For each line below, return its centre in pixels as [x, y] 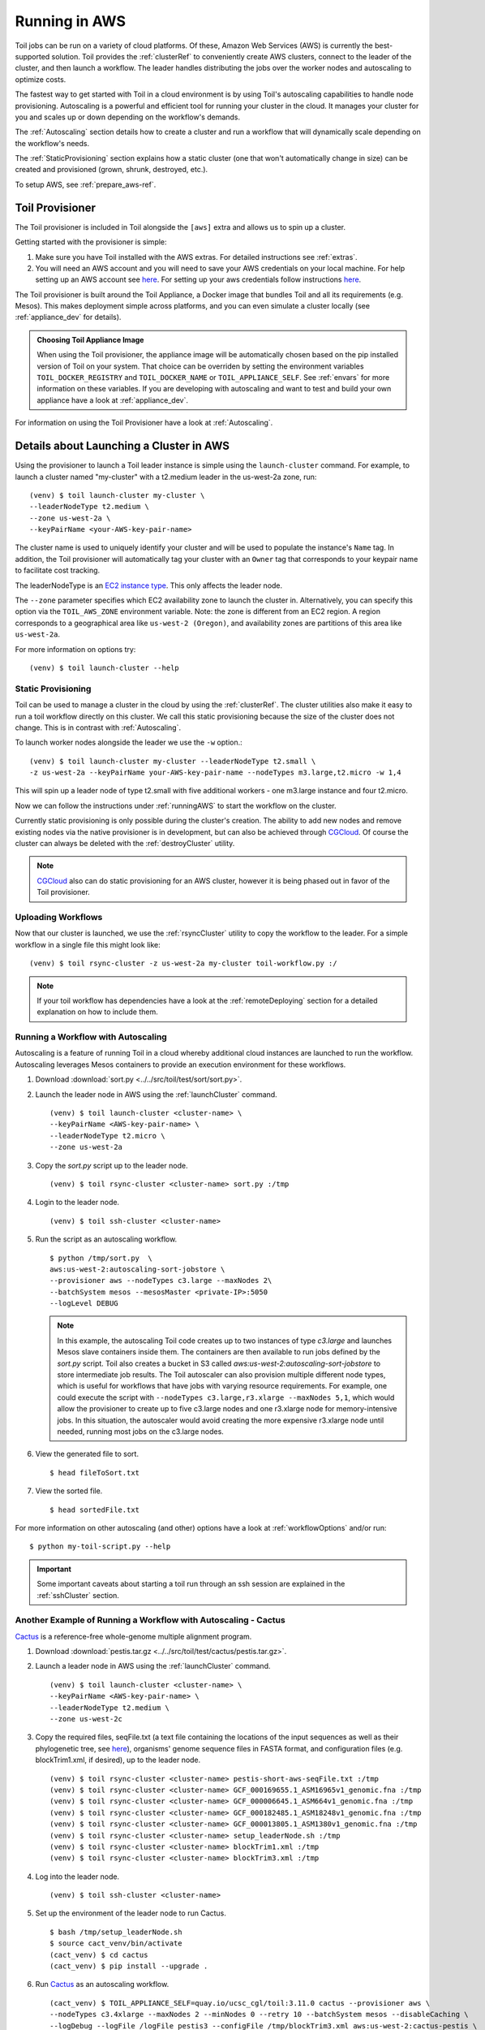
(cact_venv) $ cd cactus [99, 1954]
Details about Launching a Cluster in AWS [122, 446]
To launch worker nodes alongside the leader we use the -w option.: [129, 742]
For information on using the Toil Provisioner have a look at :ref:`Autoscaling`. [144, 423]
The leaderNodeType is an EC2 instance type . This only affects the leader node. [149, 585]
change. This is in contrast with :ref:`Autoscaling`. [98, 728]
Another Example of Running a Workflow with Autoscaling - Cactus [150, 1620]
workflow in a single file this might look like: [88, 944]
